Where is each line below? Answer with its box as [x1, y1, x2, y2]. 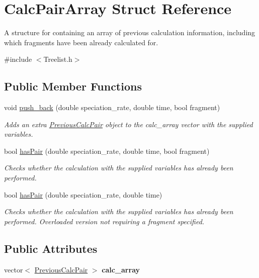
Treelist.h [43, 54, 72, 64]
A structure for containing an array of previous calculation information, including [4, 27, 255, 38]
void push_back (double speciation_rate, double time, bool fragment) [4, 102, 220, 113]
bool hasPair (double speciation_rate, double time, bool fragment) [4, 145, 210, 156]
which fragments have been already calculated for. [4, 37, 158, 47]
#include [4, 54, 32, 64]
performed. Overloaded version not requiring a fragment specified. [4, 216, 205, 226]
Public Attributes [4, 240, 98, 256]
